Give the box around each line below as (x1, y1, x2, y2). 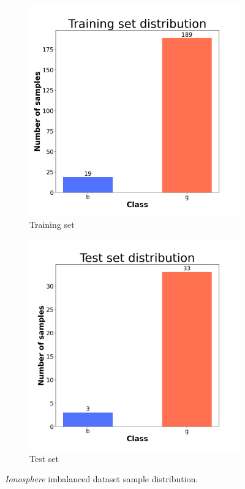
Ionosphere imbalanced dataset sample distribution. (5, 472, 198, 485)
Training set (29, 218, 75, 230)
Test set (29, 452, 59, 464)
